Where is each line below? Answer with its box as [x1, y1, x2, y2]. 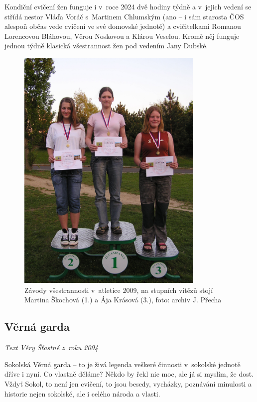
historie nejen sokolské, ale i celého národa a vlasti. [4, 388, 160, 399]
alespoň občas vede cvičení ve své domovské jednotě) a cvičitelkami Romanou [4, 21, 241, 31]
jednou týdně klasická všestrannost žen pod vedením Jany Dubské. [4, 40, 208, 51]
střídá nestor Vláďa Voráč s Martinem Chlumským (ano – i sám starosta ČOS [4, 11, 244, 21]
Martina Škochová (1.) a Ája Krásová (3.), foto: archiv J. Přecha [24, 294, 222, 305]
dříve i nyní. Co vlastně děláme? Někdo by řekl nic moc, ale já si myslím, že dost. [4, 369, 254, 379]
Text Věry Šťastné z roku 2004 [4, 342, 98, 353]
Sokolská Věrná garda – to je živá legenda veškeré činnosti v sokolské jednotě [4, 359, 241, 369]
